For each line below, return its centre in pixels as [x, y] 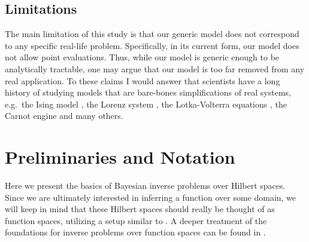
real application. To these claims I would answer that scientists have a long [143, 80]
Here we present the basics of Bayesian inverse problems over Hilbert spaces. [145, 186]
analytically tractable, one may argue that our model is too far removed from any [155, 68]
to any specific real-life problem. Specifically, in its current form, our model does [152, 45]
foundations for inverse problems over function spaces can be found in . [135, 232]
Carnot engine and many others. [64, 116]
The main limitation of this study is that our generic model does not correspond [152, 34]
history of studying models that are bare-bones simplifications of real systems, [148, 92]
